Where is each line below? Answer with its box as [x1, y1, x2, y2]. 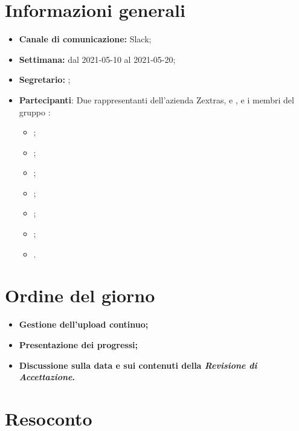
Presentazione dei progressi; [19, 338, 138, 351]
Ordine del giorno [5, 283, 155, 308]
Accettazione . [19, 371, 75, 383]
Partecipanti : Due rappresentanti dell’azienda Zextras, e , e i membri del [19, 93, 294, 106]
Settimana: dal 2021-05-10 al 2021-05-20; [19, 53, 176, 65]
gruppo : [19, 105, 51, 118]
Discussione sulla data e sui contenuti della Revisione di [19, 358, 257, 371]
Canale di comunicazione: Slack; [19, 33, 152, 45]
